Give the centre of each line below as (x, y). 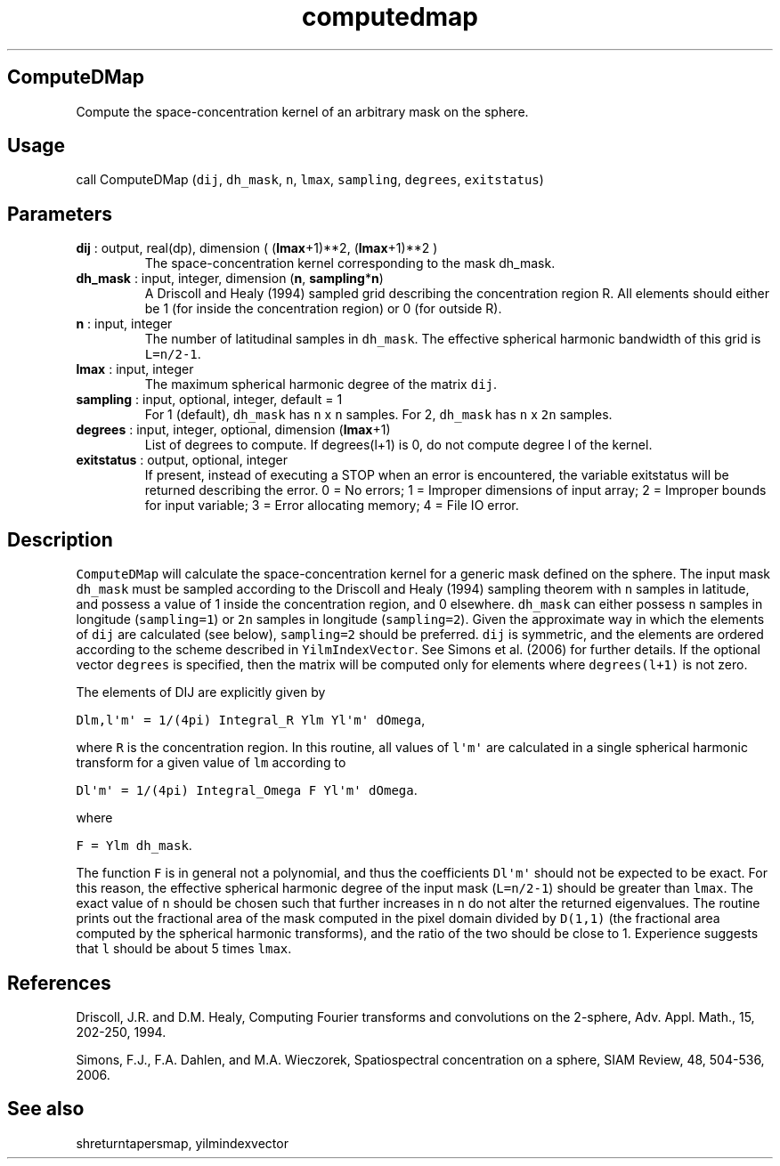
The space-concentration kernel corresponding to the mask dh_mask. (350, 263)
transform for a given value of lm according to (211, 763)
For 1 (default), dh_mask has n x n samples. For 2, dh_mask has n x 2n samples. (378, 415)
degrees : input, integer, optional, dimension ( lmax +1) (233, 430)
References (59, 983)
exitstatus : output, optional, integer (182, 460)
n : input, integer (124, 324)
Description (60, 539)
